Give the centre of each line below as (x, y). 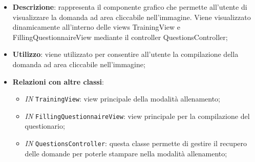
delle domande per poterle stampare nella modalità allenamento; (126, 153)
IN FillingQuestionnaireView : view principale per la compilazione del (137, 116)
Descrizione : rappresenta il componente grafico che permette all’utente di (130, 7)
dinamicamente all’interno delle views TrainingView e (97, 27)
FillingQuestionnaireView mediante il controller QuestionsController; (120, 37)
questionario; (45, 126)
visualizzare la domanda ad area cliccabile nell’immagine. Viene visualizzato (132, 17)
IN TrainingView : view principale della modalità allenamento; (122, 99)
